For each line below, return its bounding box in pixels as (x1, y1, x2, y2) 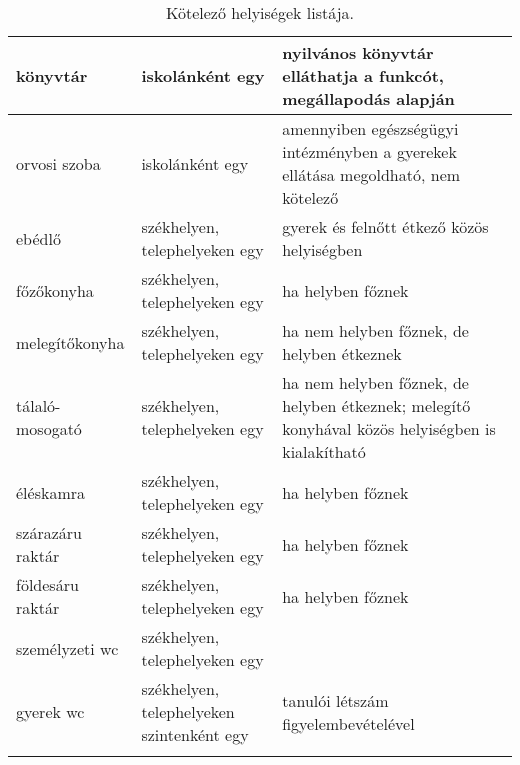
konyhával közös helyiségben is (282, 417, 496, 440)
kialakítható (282, 440, 366, 463)
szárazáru (16, 521, 82, 544)
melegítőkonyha (16, 330, 125, 354)
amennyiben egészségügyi (282, 117, 459, 140)
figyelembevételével (282, 711, 415, 735)
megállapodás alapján (282, 87, 455, 110)
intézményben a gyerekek (282, 140, 457, 163)
